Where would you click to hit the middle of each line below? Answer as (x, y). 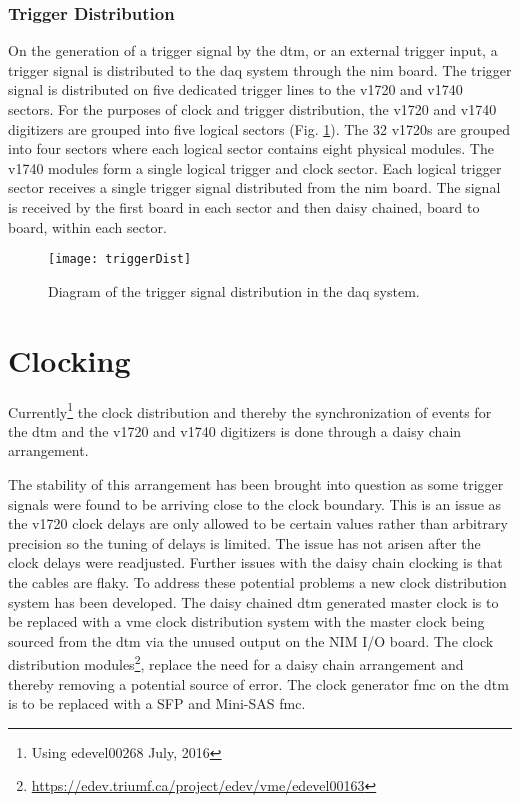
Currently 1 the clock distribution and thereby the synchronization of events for (250, 410)
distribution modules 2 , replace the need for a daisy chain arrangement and (236, 662)
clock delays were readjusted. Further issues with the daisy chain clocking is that (255, 562)
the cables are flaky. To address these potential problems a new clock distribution (257, 581)
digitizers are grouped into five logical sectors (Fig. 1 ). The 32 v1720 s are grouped (259, 128)
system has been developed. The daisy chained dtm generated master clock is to (253, 601)
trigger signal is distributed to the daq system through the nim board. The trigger (260, 69)
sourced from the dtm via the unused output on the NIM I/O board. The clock (251, 640)
